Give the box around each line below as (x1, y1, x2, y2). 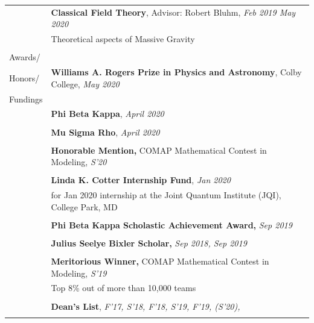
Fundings (9, 92, 43, 105)
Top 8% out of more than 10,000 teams (51, 281, 196, 294)
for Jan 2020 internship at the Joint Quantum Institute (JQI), (51, 189, 281, 201)
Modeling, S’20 (51, 155, 107, 168)
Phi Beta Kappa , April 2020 (51, 107, 164, 120)
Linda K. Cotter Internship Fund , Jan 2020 (51, 174, 231, 186)
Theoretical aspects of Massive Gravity (51, 33, 195, 45)
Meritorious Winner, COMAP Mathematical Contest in (51, 255, 269, 267)
